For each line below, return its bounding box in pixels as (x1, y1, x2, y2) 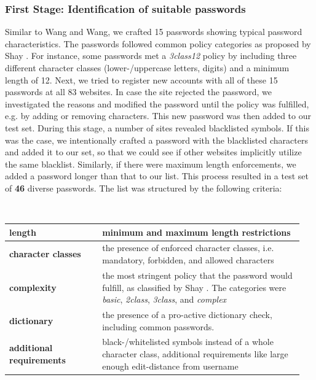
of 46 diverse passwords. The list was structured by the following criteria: (5, 181, 282, 194)
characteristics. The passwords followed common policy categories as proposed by (5, 37, 311, 50)
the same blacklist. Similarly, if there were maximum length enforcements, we (5, 157, 296, 170)
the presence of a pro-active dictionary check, (102, 308, 272, 320)
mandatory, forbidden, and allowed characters (102, 254, 274, 266)
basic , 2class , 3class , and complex (102, 293, 227, 306)
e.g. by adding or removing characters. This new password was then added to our (5, 109, 311, 122)
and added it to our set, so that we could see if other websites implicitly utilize (5, 145, 302, 158)
